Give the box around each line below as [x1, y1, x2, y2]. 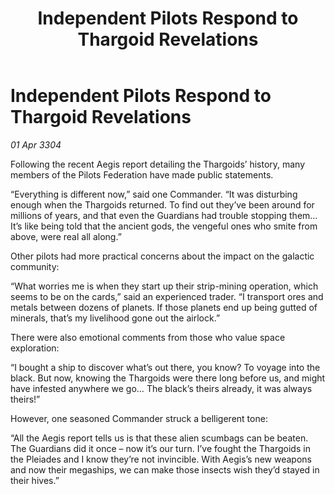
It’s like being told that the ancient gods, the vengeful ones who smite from [10, 220, 318, 232]
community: [10, 260, 60, 272]
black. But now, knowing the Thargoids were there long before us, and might [10, 372, 326, 384]
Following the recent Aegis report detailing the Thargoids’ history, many [10, 158, 306, 170]
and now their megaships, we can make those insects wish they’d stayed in [10, 463, 320, 476]
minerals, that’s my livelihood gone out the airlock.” [10, 312, 221, 324]
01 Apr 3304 [10, 138, 62, 151]
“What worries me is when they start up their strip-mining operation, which [10, 280, 319, 292]
